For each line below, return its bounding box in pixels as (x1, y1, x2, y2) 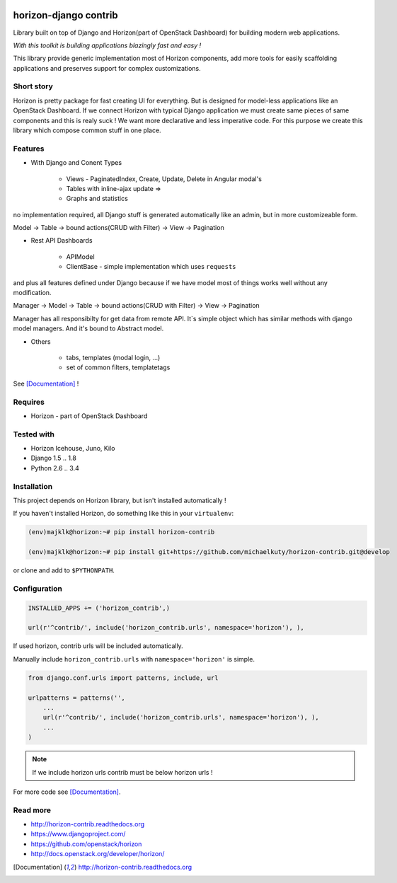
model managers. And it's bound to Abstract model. (13, 324, 164, 333)
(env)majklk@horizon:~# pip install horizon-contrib (28, 528, 215, 536)
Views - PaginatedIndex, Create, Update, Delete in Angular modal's (66, 174, 262, 183)
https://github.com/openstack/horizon (30, 839, 142, 848)
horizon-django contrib (13, 9, 118, 21)
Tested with (13, 429, 54, 439)
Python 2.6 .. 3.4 (30, 463, 79, 472)
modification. (13, 289, 52, 297)
